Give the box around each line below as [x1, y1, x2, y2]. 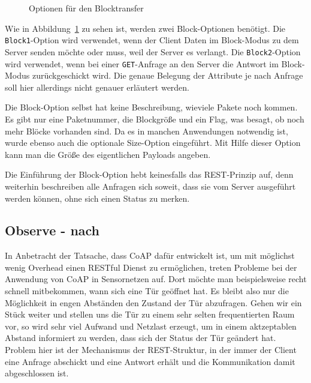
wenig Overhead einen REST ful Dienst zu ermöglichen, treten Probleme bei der [5, 261, 297, 273]
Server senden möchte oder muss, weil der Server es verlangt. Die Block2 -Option [5, 45, 301, 58]
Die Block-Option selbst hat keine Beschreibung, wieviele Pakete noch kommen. [5, 101, 298, 113]
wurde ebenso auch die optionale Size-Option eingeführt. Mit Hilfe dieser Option [5, 136, 301, 149]
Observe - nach [5, 221, 100, 240]
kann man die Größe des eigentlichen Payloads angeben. [5, 148, 211, 160]
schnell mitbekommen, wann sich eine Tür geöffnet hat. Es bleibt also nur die [5, 285, 289, 297]
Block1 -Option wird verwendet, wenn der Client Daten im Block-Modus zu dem [5, 34, 299, 46]
